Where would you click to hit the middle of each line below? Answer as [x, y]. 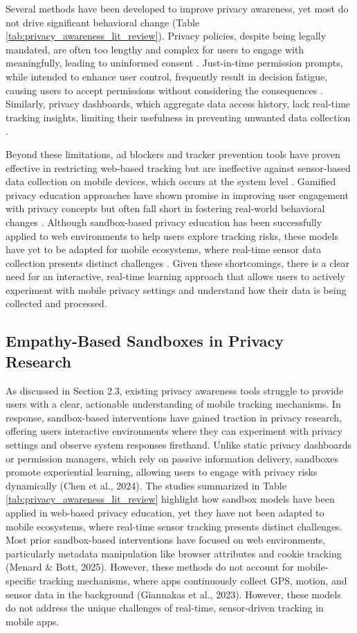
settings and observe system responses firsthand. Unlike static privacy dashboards [179, 445]
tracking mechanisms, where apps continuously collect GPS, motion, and [193, 580]
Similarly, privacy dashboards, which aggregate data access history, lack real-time [178, 104]
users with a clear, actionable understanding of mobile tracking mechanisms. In [173, 404]
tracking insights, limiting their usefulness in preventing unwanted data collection [178, 117]
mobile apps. [33, 621]
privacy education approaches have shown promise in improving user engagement [177, 194]
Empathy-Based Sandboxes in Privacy [145, 341]
